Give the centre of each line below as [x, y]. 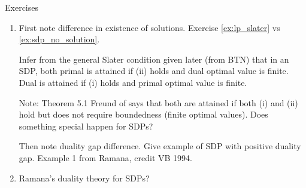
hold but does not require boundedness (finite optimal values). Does [143, 114]
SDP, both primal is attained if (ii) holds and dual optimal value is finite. [154, 71]
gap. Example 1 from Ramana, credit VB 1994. [106, 157]
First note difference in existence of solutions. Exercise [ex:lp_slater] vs [149, 27]
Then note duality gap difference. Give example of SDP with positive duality [160, 146]
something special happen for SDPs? [86, 126]
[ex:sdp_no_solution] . [59, 39]
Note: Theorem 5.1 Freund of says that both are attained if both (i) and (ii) [158, 102]
